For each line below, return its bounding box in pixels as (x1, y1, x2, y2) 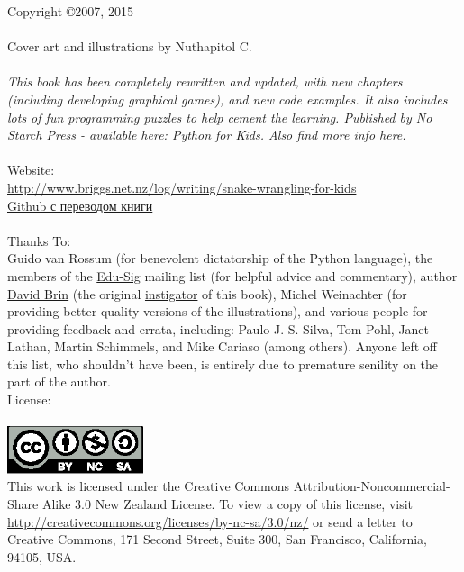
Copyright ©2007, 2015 (7, 2, 133, 20)
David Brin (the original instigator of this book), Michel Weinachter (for (7, 284, 407, 303)
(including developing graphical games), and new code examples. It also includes (7, 89, 448, 108)
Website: (7, 160, 55, 179)
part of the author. (7, 372, 111, 391)
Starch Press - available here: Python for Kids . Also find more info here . (7, 125, 406, 144)
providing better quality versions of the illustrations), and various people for (7, 302, 428, 321)
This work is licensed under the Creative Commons (7, 477, 290, 495)
